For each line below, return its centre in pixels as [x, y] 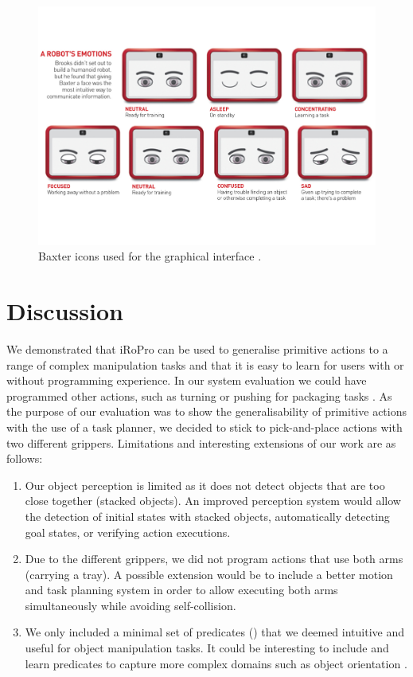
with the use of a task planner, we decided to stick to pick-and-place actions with [205, 427]
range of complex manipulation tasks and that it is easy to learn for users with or [205, 364]
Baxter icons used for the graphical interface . [150, 256]
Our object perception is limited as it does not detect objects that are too [205, 485]
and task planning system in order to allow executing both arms [181, 590]
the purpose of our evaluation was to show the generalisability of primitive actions [206, 411]
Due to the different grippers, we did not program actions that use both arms [214, 559]
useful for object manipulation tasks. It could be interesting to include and [207, 648]
